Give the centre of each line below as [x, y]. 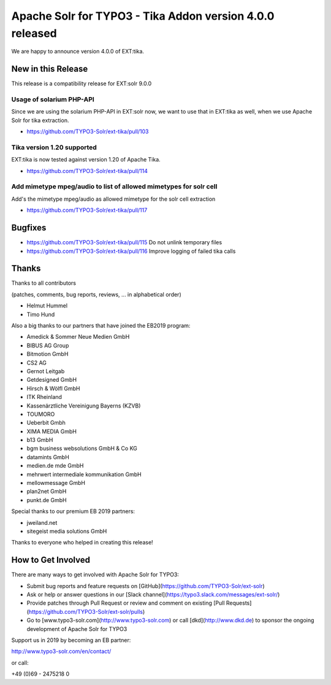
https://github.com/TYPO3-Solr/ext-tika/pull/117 [87, 210]
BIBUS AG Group [48, 345]
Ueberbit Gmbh [46, 423]
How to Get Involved [51, 560]
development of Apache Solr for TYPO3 [77, 629]
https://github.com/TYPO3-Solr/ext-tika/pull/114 [87, 171]
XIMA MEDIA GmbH [51, 431]
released [34, 33]
